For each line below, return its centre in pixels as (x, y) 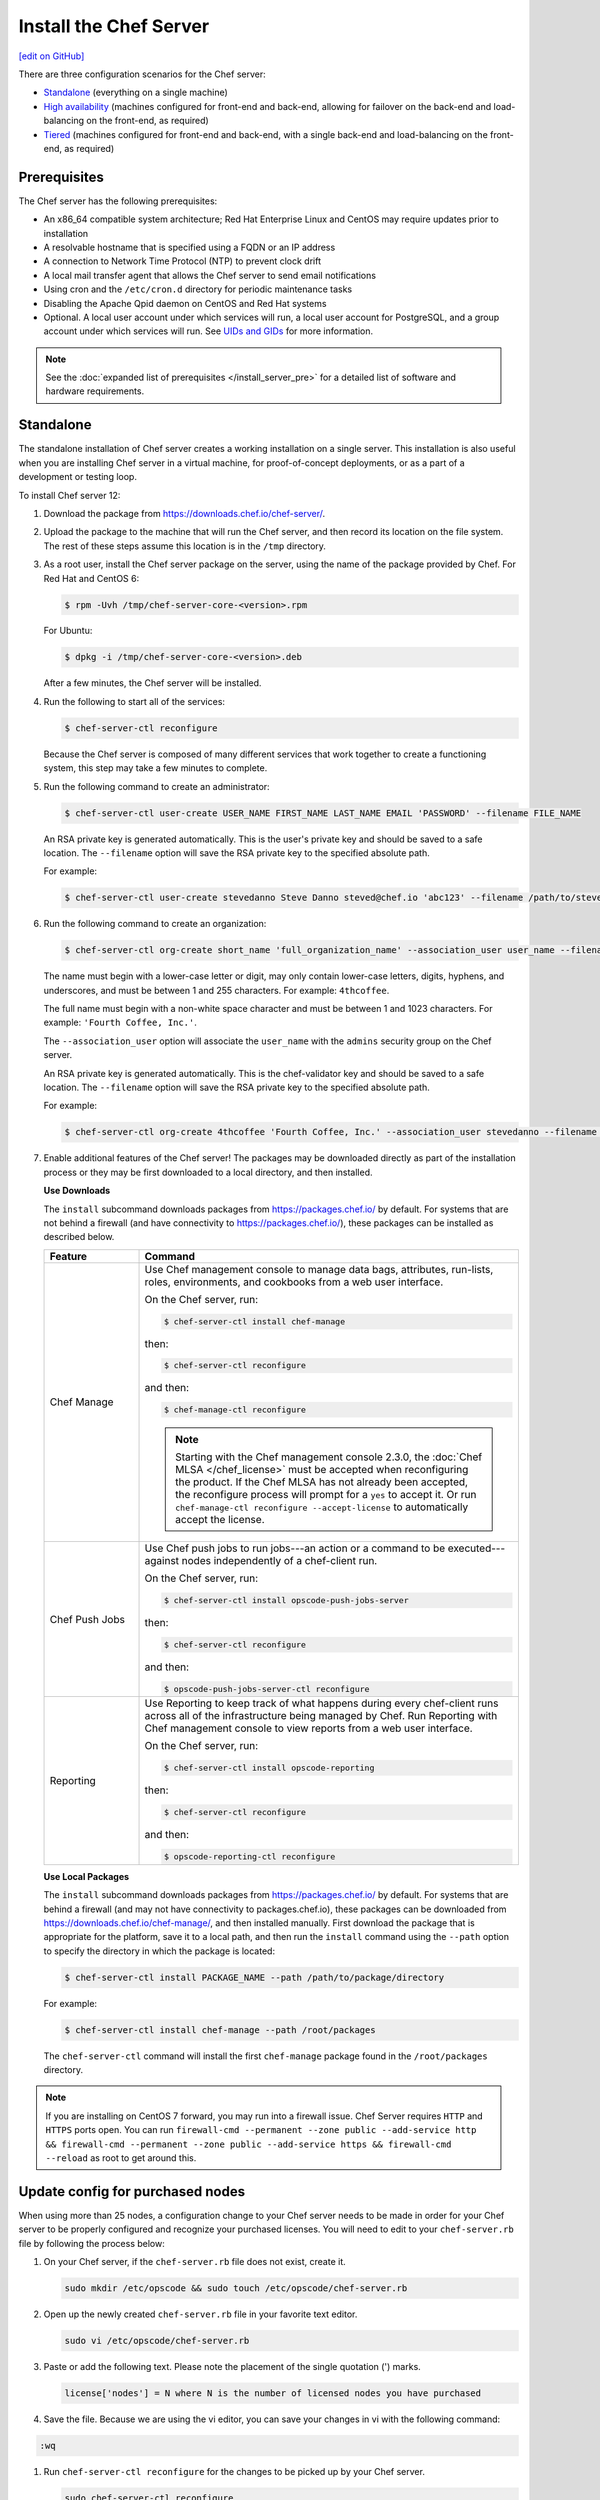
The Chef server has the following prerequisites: (118, 201)
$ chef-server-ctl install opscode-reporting (269, 1768)
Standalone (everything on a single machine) (136, 92)
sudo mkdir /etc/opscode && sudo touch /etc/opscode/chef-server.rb (236, 2288)
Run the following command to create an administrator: (156, 786)
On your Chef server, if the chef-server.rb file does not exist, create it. (195, 2262)
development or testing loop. (77, 477)
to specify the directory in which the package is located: (159, 1951)
